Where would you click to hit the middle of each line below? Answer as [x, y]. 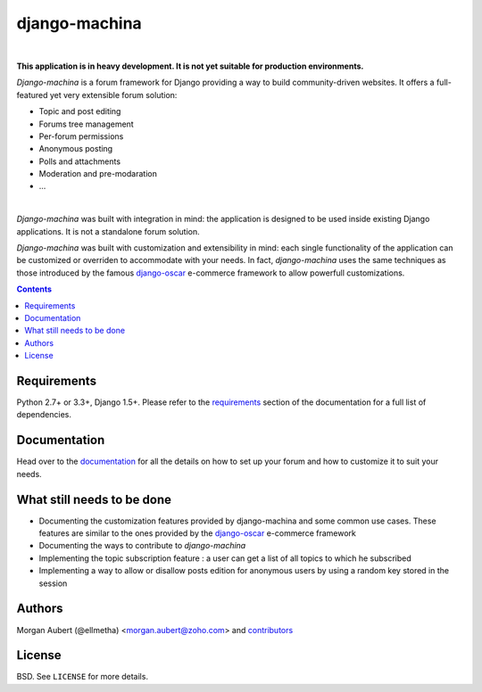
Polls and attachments [79, 161]
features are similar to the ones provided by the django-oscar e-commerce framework [197, 533]
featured [32, 95]
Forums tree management [86, 124]
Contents [34, 289]
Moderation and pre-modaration [98, 174]
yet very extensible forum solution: [113, 95]
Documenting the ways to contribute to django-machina [142, 546]
